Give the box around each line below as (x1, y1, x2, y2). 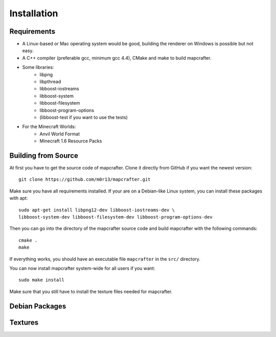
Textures (9, 318, 39, 327)
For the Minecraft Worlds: (22, 124, 76, 130)
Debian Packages (9, 302, 66, 310)
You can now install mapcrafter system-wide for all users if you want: (9, 265, 155, 271)
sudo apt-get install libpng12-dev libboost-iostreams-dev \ (18, 207, 175, 213)
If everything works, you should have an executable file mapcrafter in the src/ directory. (9, 256, 200, 262)
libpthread (39, 79, 61, 85)
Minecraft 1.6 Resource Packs (39, 138, 102, 144)
